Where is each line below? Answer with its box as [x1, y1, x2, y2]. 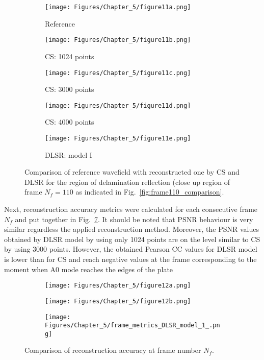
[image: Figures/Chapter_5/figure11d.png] [45, 102, 191, 109]
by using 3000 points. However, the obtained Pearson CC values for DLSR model [4, 244, 257, 254]
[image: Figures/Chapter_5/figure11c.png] [45, 69, 191, 77]
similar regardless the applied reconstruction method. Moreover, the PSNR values [4, 224, 259, 234]
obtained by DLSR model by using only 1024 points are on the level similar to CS [4, 233, 260, 244]
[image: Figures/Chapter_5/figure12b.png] [45, 297, 191, 305]
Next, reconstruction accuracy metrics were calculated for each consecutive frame [4, 204, 258, 214]
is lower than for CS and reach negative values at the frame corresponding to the [4, 254, 257, 264]
